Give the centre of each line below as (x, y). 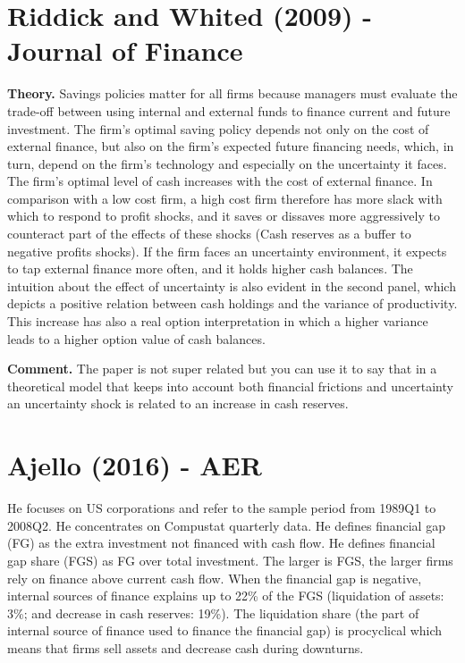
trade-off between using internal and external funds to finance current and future (229, 110)
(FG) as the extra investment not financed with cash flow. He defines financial (221, 543)
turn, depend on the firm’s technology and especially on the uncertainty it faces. (227, 163)
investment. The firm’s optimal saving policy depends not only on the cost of (218, 128)
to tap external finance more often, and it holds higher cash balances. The (210, 269)
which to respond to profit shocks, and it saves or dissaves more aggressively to (224, 216)
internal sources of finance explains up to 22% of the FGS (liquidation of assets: (226, 596)
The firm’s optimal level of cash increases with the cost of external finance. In (220, 181)
